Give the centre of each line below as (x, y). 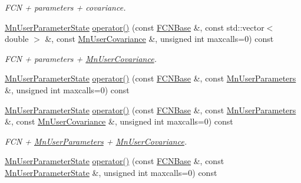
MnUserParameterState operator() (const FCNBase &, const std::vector (135, 27)
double (17, 39)
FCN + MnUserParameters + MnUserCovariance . (96, 141)
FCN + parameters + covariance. (65, 7)
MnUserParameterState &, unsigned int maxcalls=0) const (111, 172)
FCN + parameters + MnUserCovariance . (81, 58)
